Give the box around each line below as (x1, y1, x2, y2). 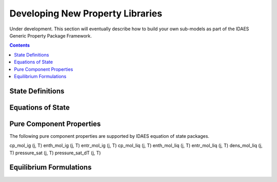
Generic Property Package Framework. (9, 32, 92, 39)
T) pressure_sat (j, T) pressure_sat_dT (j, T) (9, 150, 101, 156)
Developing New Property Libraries (9, 8, 163, 19)
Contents (9, 42, 30, 48)
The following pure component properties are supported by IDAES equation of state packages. (9, 133, 210, 139)
